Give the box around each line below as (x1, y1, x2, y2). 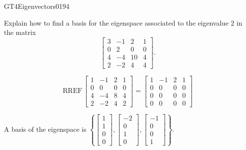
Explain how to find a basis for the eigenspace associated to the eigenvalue (4, 17, 229, 28)
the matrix (4, 27, 36, 37)
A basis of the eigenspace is (4, 123, 87, 134)
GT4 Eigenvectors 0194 (4, 1, 70, 11)
